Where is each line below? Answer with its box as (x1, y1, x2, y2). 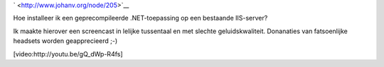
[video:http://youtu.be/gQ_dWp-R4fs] (13, 49, 124, 58)
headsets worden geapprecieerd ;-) (13, 37, 118, 45)
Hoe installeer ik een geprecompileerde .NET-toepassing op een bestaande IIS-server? (13, 14, 268, 23)
